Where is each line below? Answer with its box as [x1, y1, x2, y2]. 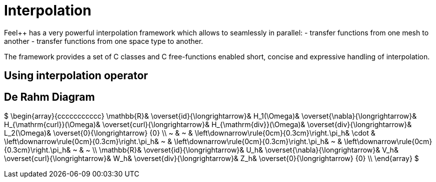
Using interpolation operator [4, 69, 148, 82]
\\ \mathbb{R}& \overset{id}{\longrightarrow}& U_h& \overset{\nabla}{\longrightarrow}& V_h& [92, 146, 398, 155]
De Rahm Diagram [4, 90, 95, 103]
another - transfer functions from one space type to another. [4, 36, 203, 45]
